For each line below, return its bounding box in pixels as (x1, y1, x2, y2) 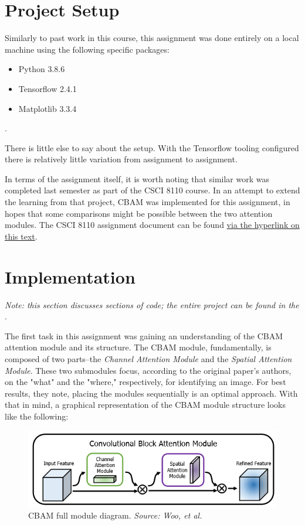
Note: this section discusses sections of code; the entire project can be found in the (5, 298, 299, 311)
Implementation (5, 264, 135, 288)
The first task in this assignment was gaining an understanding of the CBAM (5, 329, 283, 342)
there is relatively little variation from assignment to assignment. (5, 153, 238, 165)
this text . (5, 230, 38, 242)
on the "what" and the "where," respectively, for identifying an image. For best (5, 376, 286, 388)
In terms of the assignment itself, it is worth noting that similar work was (5, 172, 269, 185)
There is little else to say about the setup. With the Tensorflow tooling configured (5, 141, 299, 154)
